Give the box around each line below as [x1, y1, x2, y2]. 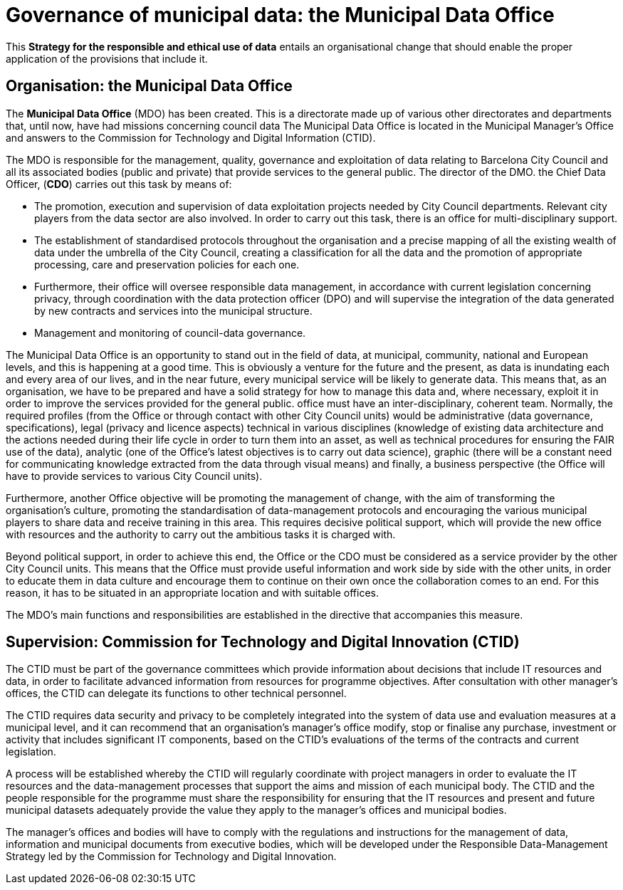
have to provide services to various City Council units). [6, 469, 263, 482]
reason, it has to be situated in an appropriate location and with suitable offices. [6, 586, 379, 599]
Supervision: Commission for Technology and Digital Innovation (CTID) [6, 633, 520, 651]
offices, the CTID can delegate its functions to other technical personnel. [6, 687, 347, 700]
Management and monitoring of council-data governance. [34, 326, 306, 339]
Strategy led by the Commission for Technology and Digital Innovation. [6, 850, 337, 863]
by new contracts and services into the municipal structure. [34, 304, 313, 317]
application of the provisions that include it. [6, 52, 208, 65]
